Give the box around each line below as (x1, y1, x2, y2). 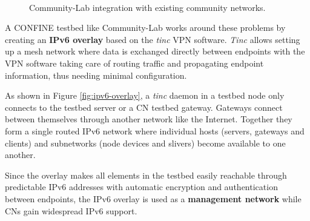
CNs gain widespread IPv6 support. (5, 204, 137, 217)
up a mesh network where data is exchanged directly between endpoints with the (5, 45, 305, 58)
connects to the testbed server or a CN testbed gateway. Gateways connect (5, 101, 283, 113)
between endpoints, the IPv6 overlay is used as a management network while (5, 192, 302, 205)
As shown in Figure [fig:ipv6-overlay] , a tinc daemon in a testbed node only (5, 89, 285, 102)
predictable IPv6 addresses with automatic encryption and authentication (5, 180, 278, 193)
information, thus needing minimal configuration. (5, 68, 187, 81)
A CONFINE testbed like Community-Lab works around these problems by (5, 21, 286, 34)
